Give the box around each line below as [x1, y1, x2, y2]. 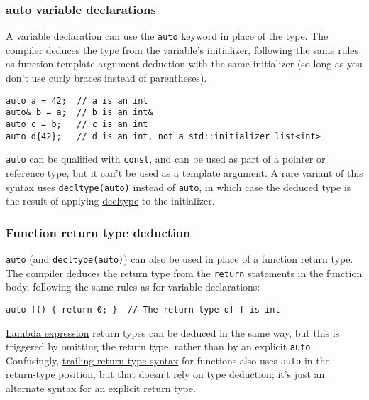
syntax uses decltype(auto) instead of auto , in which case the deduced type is [6, 179, 351, 194]
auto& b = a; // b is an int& [6, 107, 153, 118]
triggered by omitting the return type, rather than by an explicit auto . [6, 339, 314, 354]
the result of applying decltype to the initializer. [6, 193, 215, 208]
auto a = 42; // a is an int [6, 95, 148, 106]
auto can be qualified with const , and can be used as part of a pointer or [6, 151, 326, 166]
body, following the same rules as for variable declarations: [6, 279, 260, 294]
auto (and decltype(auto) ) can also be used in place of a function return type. [6, 252, 353, 266]
